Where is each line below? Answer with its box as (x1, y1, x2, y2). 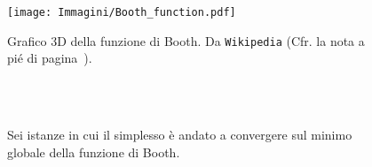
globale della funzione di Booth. (7, 142, 180, 161)
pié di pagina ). (7, 49, 92, 67)
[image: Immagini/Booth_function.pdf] (7, 6, 236, 19)
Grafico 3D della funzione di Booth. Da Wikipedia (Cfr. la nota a (7, 31, 365, 49)
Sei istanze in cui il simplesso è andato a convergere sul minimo (7, 125, 352, 144)
